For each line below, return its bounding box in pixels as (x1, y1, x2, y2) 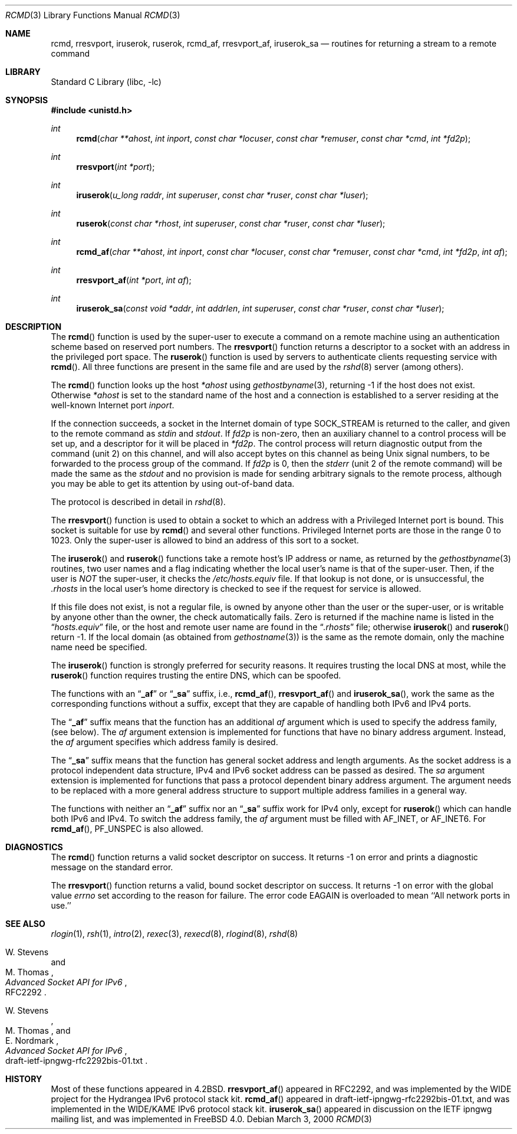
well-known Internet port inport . (51, 400, 174, 410)
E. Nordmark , (5, 1035, 59, 1045)
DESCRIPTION (5, 322, 62, 332)
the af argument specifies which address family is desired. (51, 737, 278, 747)
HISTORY (5, 1074, 42, 1084)
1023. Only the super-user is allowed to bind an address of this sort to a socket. (51, 535, 359, 545)
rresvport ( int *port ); (76, 162, 155, 172)
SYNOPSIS (5, 95, 48, 105)
